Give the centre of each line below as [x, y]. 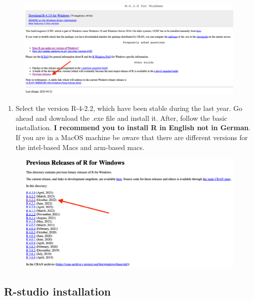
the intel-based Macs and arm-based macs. [80, 147]
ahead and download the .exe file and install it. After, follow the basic [121, 118]
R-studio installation [58, 291]
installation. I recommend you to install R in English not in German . [133, 127]
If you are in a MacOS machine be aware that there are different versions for [132, 137]
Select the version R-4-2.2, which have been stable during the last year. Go [129, 108]
